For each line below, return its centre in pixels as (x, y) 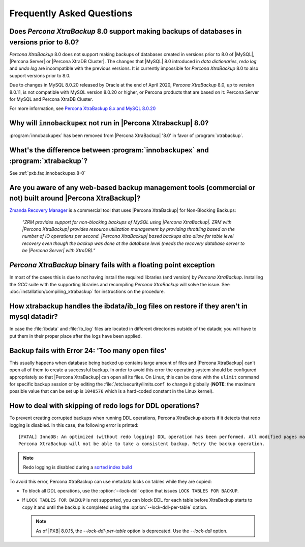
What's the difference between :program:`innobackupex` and (109, 150)
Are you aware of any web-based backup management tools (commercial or (132, 188)
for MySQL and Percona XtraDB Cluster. (51, 99)
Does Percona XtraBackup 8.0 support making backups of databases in (126, 31)
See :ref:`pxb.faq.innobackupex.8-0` (48, 173)
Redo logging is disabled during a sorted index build (78, 467)
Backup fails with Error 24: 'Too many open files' (88, 351)
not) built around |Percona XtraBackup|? (75, 198)
